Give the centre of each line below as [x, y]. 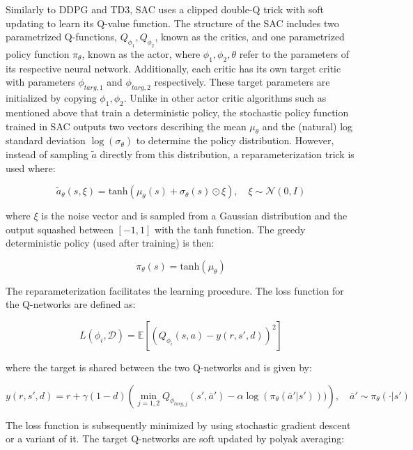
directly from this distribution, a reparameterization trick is [227, 154]
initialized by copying [51, 98]
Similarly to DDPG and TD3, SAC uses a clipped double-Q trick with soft [165, 9]
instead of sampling [47, 154]
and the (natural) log [307, 126]
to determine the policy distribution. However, [235, 140]
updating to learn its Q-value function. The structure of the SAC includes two [172, 23]
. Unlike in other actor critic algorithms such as [225, 98]
